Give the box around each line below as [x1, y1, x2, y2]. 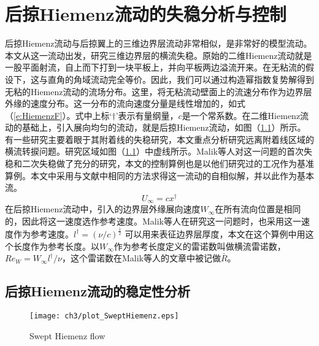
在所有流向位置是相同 [215, 202, 301, 215]
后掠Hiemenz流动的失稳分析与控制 [5, 1, 286, 26]
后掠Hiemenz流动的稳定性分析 [5, 282, 190, 301]
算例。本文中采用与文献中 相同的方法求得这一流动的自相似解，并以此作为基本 [5, 169, 314, 182]
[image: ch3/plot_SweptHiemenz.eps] [29, 311, 179, 320]
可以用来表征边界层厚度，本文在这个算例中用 [125, 227, 306, 240]
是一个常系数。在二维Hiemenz [182, 109, 301, 121]
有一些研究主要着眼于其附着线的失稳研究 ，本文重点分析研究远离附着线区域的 [5, 133, 314, 145]
